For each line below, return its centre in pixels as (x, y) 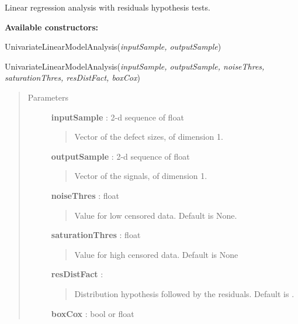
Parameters (48, 97)
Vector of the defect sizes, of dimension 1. (149, 137)
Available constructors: (51, 27)
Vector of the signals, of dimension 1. (141, 176)
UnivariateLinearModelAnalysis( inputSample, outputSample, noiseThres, (135, 66)
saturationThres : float (96, 235)
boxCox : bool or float (93, 313)
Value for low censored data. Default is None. (156, 215)
